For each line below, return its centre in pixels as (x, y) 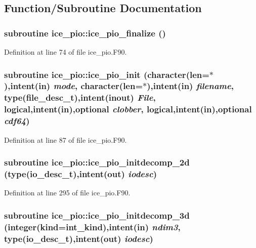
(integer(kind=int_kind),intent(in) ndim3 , (92, 226)
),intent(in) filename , (190, 86)
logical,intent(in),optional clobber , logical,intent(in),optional (128, 109)
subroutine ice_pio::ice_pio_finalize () (85, 33)
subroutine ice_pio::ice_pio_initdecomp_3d (97, 215)
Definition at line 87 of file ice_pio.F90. (66, 139)
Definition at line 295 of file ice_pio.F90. (67, 193)
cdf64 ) (17, 121)
